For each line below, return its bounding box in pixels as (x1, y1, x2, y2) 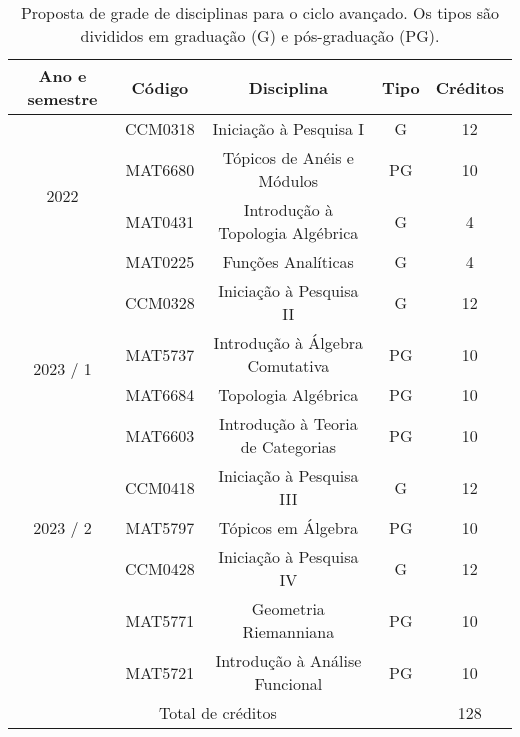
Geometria (251, 597, 325, 620)
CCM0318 (125, 117, 195, 140)
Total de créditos (158, 701, 277, 724)
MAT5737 (125, 342, 195, 366)
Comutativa (247, 354, 330, 377)
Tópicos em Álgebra (218, 516, 358, 539)
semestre (27, 87, 98, 110)
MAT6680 (125, 157, 195, 181)
